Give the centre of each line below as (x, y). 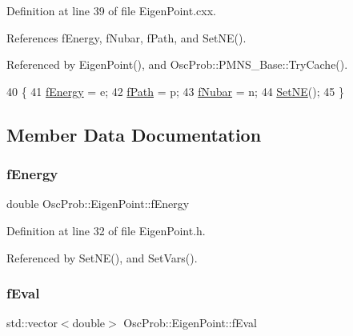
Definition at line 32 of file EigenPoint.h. (106, 230)
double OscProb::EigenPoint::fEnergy (98, 204)
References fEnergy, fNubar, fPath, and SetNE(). (126, 37)
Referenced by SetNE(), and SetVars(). (102, 257)
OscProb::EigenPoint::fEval (190, 323)
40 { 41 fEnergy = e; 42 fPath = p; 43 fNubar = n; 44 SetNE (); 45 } (175, 91)
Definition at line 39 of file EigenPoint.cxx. (111, 10)
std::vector (32, 323)
